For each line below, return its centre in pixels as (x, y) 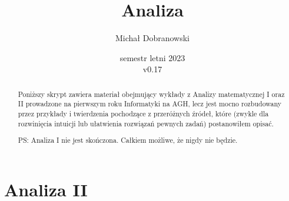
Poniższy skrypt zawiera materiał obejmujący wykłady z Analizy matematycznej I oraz (151, 94)
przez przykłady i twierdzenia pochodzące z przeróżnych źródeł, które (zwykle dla (143, 114)
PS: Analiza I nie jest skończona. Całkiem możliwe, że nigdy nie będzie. (128, 140)
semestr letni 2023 (152, 57)
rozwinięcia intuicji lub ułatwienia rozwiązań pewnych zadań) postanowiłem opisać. (146, 123)
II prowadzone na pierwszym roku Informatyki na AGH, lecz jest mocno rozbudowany (150, 104)
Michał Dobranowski (152, 38)
